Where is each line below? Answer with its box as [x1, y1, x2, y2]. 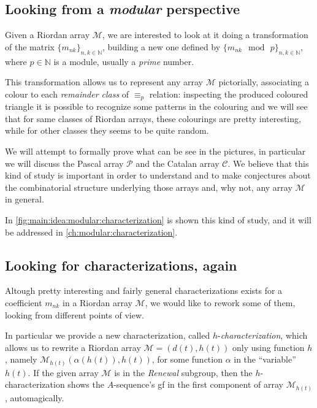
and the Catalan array [136, 156, 220, 169]
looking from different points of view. [5, 308, 144, 321]
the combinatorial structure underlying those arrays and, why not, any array [5, 180, 292, 193]
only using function [232, 341, 305, 353]
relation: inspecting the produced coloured [149, 87, 308, 100]
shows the [67, 378, 104, 391]
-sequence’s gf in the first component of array [113, 378, 284, 391]
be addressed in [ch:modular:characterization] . [5, 225, 178, 238]
